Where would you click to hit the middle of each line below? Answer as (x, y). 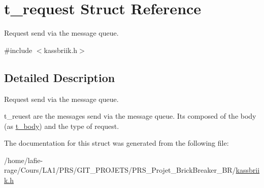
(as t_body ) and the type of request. (62, 126)
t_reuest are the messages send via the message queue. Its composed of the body (130, 116)
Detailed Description (60, 77)
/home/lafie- (24, 160)
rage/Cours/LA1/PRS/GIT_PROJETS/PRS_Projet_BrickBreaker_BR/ (120, 170)
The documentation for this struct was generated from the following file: (117, 143)
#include (18, 50)
